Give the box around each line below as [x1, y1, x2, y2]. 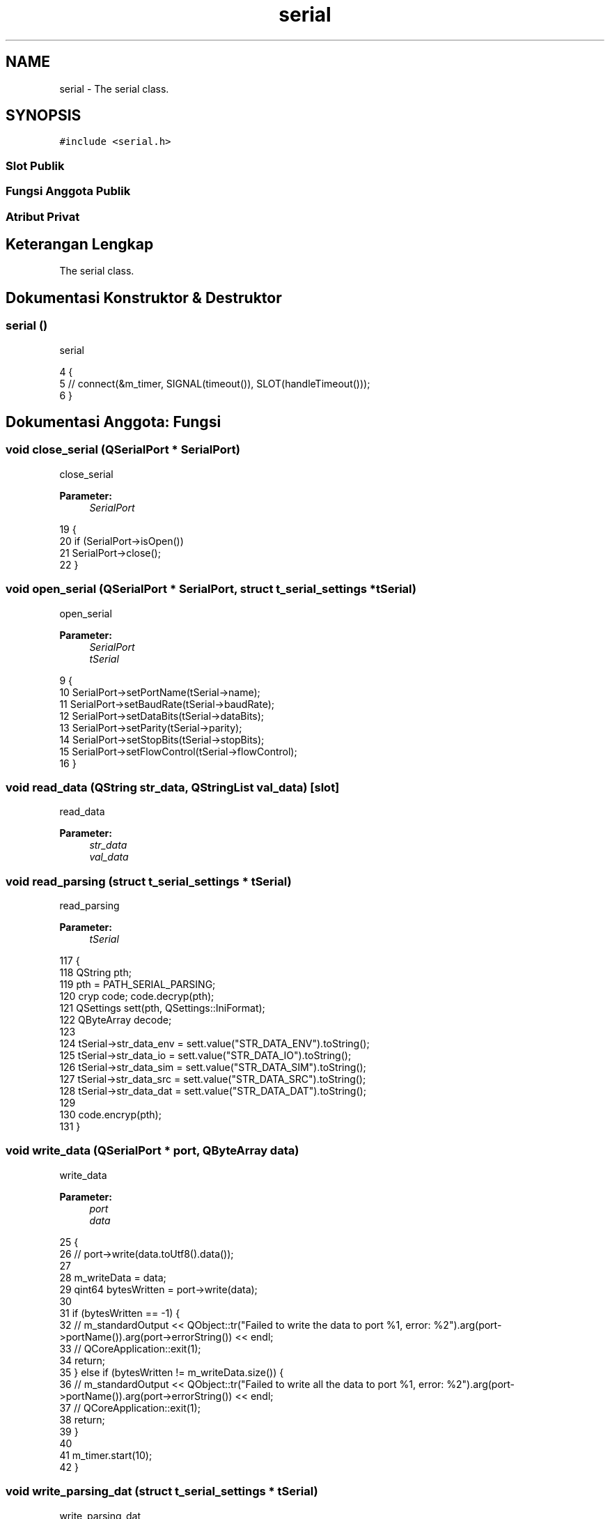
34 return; [59, 1354, 106, 1366]
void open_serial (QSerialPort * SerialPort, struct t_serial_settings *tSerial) [6, 582, 416, 596]
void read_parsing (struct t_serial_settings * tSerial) [6, 874, 292, 888]
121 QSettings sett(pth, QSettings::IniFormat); [59, 1002, 265, 1015]
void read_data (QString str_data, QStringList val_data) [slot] [6, 780, 340, 794]
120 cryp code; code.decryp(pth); [59, 990, 214, 1003]
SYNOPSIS [6, 107, 81, 125]
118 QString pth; [59, 966, 132, 979]
